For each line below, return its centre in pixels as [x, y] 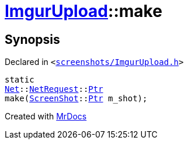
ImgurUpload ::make [83, 11]
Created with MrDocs [46, 116]
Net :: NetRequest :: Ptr [54, 89]
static [20, 80]
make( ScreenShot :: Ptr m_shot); [76, 99]
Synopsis [32, 39]
